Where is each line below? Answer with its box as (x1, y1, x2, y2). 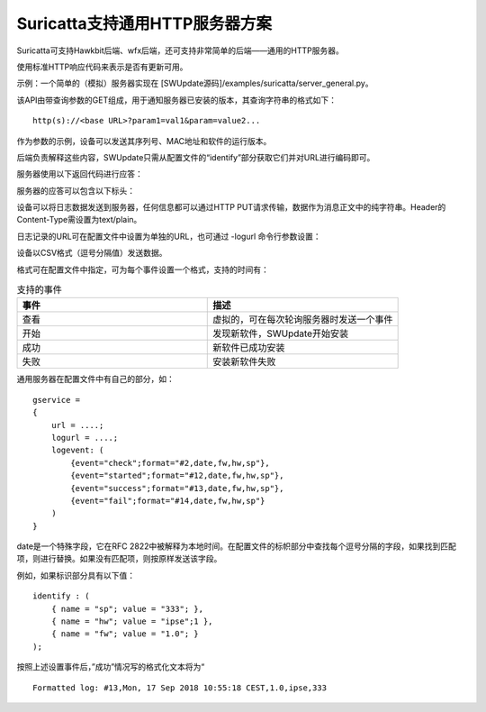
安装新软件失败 (212, 356, 276, 369)
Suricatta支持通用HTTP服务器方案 (16, 14, 272, 33)
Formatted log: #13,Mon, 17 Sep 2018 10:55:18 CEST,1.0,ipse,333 (32, 682, 328, 693)
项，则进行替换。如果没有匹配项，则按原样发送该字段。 (16, 553, 222, 564)
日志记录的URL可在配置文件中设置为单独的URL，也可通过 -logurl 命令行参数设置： (16, 231, 321, 242)
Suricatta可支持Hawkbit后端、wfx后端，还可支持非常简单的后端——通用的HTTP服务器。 (16, 45, 344, 56)
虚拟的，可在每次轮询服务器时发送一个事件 (212, 314, 393, 326)
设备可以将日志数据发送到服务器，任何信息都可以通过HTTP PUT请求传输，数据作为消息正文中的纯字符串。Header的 (16, 202, 446, 213)
